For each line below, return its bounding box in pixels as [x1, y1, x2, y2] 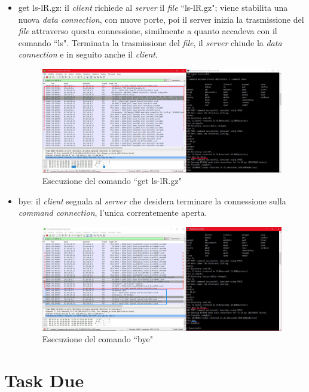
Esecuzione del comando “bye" [42, 333, 153, 345]
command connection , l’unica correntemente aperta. [18, 206, 207, 219]
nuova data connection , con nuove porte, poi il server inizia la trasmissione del [18, 13, 304, 25]
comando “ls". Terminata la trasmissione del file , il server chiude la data [18, 36, 282, 49]
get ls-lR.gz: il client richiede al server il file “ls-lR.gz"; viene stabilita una [18, 1, 288, 13]
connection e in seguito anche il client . [18, 48, 158, 61]
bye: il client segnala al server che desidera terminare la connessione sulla [18, 194, 286, 207]
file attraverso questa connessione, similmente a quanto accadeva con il [18, 25, 277, 37]
